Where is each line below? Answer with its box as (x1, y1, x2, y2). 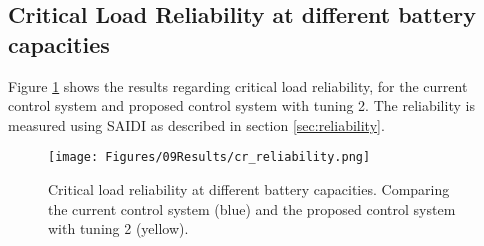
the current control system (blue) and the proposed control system (48, 198, 456, 219)
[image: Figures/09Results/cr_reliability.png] (48, 150, 371, 165)
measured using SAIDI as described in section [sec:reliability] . (8, 114, 385, 135)
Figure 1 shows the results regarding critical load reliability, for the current (8, 75, 468, 96)
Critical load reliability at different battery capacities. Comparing (48, 179, 450, 200)
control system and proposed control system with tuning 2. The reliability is (8, 95, 475, 116)
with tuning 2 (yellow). (48, 218, 189, 239)
